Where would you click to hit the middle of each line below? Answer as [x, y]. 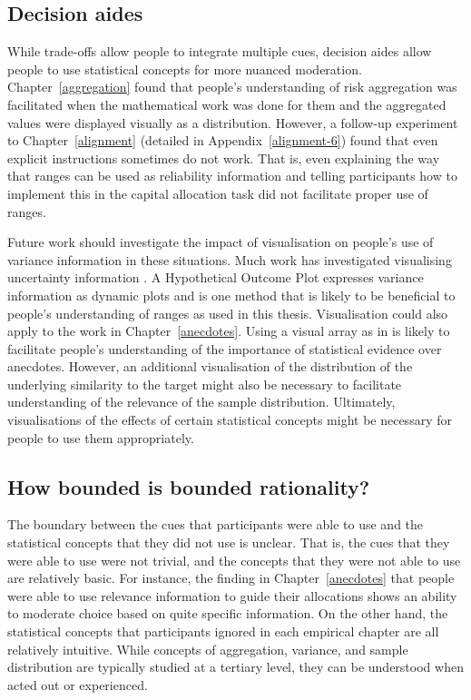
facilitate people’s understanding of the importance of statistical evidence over [225, 348]
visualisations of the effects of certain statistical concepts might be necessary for [230, 420]
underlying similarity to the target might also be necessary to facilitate [205, 384]
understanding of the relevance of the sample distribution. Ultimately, [201, 402]
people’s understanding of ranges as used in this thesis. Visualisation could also [228, 313]
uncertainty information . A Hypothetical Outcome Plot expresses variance [216, 277]
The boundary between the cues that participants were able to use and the [216, 524]
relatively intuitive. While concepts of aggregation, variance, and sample [208, 649]
